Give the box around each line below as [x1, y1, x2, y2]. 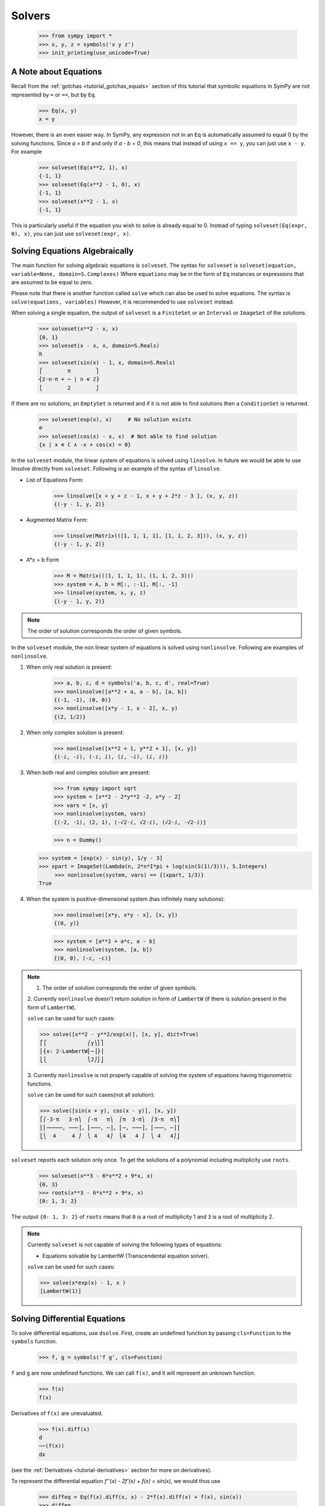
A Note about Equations [11, 67, 102, 77]
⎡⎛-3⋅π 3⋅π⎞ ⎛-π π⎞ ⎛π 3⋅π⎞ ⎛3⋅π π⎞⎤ [40, 1116, 180, 1123]
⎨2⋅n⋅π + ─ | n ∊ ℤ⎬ [39, 376, 99, 383]
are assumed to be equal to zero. [11, 278, 93, 286]
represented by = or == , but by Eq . [11, 91, 96, 98]
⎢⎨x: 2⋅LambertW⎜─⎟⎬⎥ [40, 1048, 104, 1054]
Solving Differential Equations [11, 1313, 126, 1323]
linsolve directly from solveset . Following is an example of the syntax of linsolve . [11, 465, 221, 472]
